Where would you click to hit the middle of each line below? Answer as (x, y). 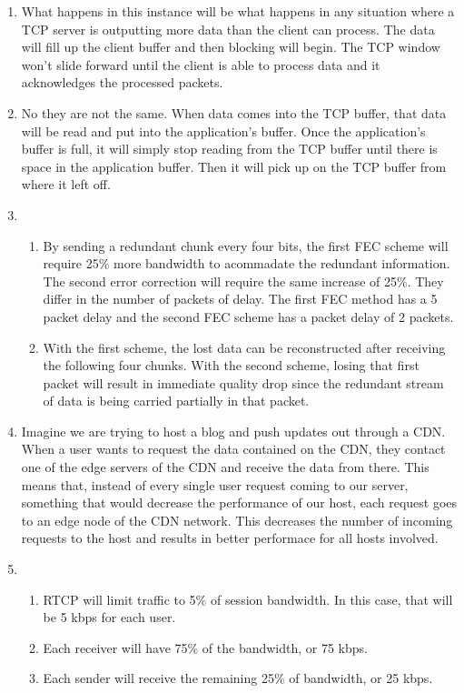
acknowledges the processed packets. (122, 82)
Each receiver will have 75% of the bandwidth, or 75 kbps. (205, 647)
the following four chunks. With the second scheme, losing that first (231, 365)
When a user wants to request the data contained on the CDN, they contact (233, 449)
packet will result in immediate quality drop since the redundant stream (243, 382)
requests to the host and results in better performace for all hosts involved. (230, 538)
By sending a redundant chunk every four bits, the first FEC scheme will (246, 245)
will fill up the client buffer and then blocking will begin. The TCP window (231, 47)
